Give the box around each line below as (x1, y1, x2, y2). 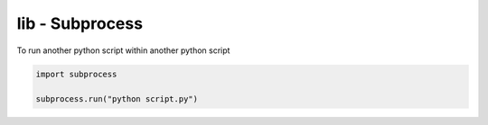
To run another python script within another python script (16, 45, 230, 56)
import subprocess (35, 68, 117, 79)
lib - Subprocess (16, 13, 144, 33)
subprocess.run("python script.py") (35, 94, 199, 104)
